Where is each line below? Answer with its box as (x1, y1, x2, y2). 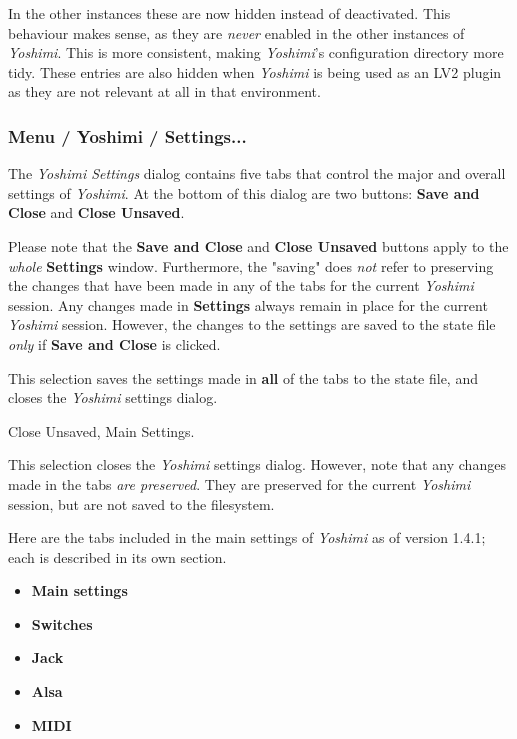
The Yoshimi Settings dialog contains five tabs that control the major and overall (8, 163, 506, 184)
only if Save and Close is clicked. (8, 333, 221, 354)
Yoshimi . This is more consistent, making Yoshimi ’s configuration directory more (8, 42, 504, 63)
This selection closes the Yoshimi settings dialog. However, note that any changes (8, 454, 506, 475)
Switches (31, 613, 93, 634)
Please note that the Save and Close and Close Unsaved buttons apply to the (8, 235, 509, 256)
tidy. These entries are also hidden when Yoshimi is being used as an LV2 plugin (8, 61, 502, 82)
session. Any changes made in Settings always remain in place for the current (8, 294, 488, 315)
